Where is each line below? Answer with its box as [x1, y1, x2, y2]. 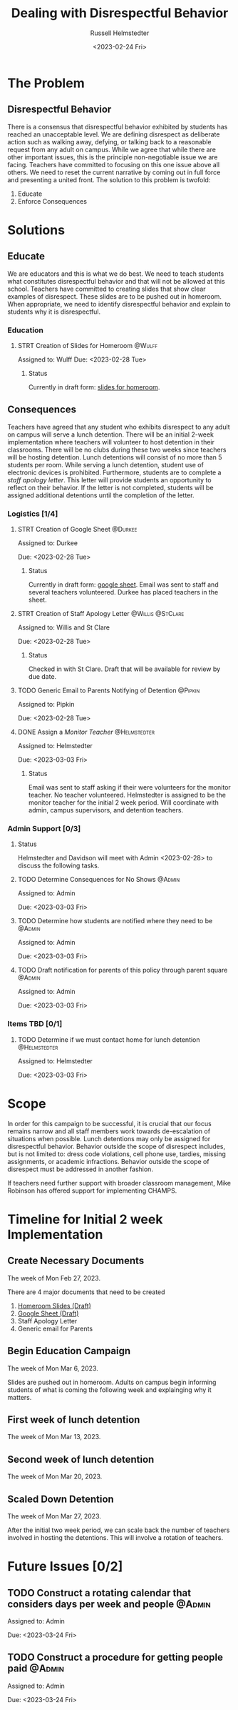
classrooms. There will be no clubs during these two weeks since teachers [7, 445, 227, 454]
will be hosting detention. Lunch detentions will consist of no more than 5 [7, 452, 222, 462]
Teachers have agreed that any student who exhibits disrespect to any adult [7, 422, 230, 431]
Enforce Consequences [17, 197, 88, 205]
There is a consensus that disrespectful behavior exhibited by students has [7, 122, 228, 131]
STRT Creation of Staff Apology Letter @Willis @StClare [17, 610, 185, 618]
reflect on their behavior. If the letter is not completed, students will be [7, 483, 214, 492]
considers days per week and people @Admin [7, 1598, 212, 1610]
